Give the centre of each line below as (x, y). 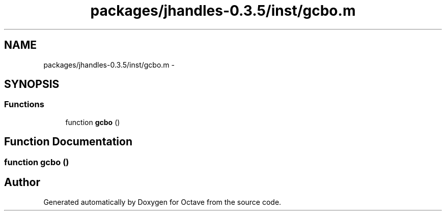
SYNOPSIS (32, 84)
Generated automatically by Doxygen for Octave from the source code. (162, 202)
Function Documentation (68, 142)
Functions (24, 104)
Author (22, 182)
